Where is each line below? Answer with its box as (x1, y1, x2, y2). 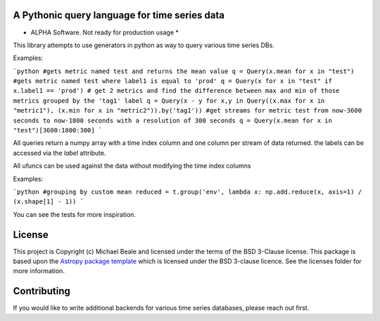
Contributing (13, 285, 70, 297)
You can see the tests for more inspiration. (13, 210, 137, 218)
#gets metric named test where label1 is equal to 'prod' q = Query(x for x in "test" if (13, 77, 332, 85)
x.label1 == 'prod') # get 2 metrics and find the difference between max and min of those (13, 87, 340, 95)
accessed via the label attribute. (13, 149, 106, 157)
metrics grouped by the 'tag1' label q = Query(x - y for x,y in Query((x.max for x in (13, 96, 325, 105)
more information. (13, 267, 65, 275)
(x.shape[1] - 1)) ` (13, 198, 84, 206)
